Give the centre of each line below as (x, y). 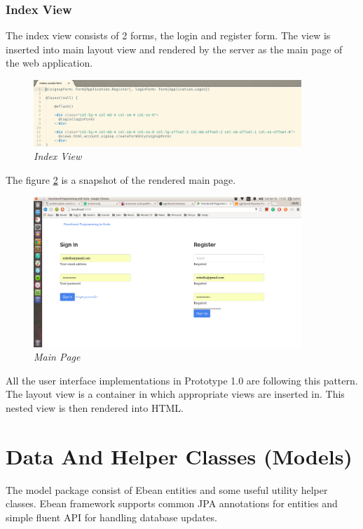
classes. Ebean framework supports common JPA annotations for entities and (172, 503)
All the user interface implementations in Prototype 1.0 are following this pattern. (182, 380)
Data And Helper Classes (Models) (179, 456)
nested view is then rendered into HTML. (95, 408)
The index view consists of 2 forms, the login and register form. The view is (168, 35)
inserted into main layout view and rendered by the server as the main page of (174, 49)
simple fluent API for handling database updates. (111, 517)
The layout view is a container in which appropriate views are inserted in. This (175, 394)
